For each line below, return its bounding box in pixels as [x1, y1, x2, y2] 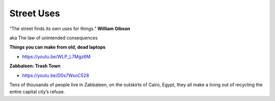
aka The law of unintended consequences [9, 35, 98, 41]
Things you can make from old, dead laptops [9, 44, 106, 50]
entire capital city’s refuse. [9, 89, 65, 95]
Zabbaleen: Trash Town [9, 63, 61, 69]
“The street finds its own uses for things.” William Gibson [9, 26, 130, 32]
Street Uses [9, 8, 61, 19]
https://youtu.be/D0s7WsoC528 [22, 72, 89, 79]
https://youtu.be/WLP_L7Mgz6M [22, 54, 91, 60]
